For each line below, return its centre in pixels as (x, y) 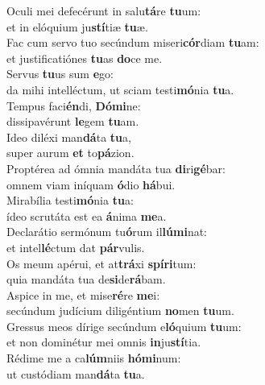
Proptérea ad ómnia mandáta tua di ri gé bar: (116, 168)
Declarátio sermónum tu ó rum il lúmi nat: (107, 232)
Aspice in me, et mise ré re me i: (83, 294)
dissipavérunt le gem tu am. (73, 121)
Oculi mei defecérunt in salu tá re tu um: (104, 10)
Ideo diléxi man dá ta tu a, (69, 137)
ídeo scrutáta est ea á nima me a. (87, 215)
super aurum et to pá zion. (70, 153)
